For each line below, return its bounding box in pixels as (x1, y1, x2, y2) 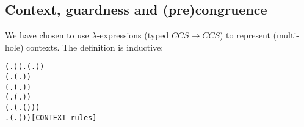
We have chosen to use (5, 29, 89, 42)
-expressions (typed (96, 29, 169, 42)
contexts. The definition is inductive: (26, 40, 164, 53)
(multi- (273, 29, 300, 42)
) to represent (219, 29, 270, 42)
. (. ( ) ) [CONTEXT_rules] (5, 113, 97, 122)
